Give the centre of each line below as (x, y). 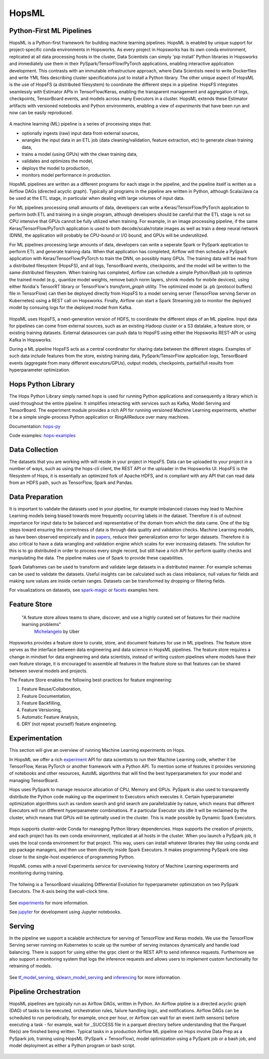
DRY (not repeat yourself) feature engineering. (69, 724)
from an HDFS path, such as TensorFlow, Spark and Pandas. (71, 483)
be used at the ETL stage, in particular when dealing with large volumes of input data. (97, 198)
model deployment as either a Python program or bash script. (72, 1046)
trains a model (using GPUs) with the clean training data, (80, 154)
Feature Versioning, (42, 710)
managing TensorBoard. (34, 780)
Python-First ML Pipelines (51, 31)
